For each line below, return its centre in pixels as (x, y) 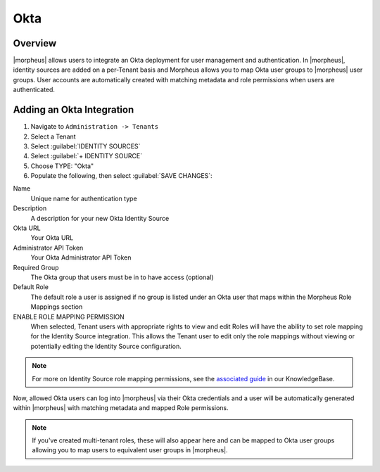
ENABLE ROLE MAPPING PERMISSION (69, 317)
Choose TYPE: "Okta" (62, 166)
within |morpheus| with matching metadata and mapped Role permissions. (121, 408)
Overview (35, 43)
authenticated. (34, 90)
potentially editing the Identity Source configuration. (106, 346)
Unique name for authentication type (84, 198)
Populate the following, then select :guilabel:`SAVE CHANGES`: (121, 176)
